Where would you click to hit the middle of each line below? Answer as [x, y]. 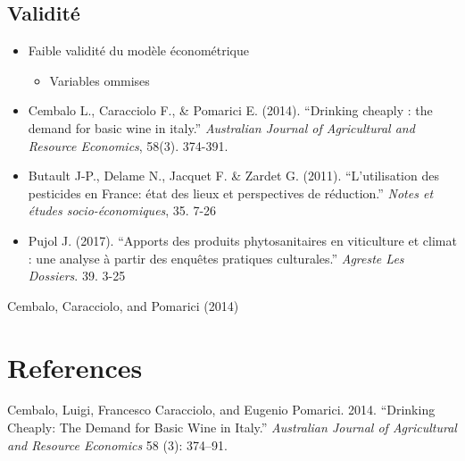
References [75, 367]
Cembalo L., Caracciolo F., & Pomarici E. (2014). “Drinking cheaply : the [230, 110]
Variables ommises [100, 80]
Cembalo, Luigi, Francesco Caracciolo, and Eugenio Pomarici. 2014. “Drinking [221, 410]
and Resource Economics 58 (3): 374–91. [117, 444]
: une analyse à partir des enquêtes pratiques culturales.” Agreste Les [216, 258]
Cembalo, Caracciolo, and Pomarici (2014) [123, 305]
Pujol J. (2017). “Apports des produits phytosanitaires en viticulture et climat [242, 240]
